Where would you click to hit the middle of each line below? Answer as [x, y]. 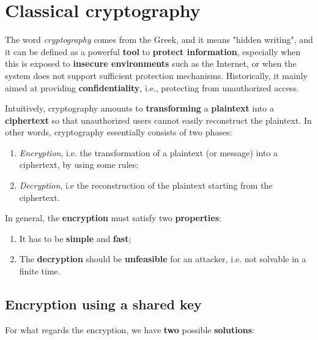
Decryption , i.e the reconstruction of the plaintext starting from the [146, 185]
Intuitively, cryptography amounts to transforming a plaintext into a [139, 108]
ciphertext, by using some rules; [79, 164]
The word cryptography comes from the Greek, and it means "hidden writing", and [159, 40]
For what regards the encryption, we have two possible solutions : [130, 329]
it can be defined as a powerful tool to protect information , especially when [153, 51]
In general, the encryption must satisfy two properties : [113, 218]
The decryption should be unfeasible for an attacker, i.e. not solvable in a [163, 259]
